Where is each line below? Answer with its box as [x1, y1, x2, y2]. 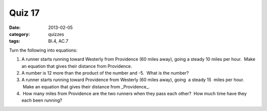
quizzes [48, 31, 64, 37]
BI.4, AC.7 [48, 38, 69, 44]
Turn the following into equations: [9, 47, 78, 53]
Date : [9, 25, 21, 30]
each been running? [21, 97, 62, 103]
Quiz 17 [9, 7, 40, 18]
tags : [9, 38, 20, 44]
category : [9, 31, 30, 37]
